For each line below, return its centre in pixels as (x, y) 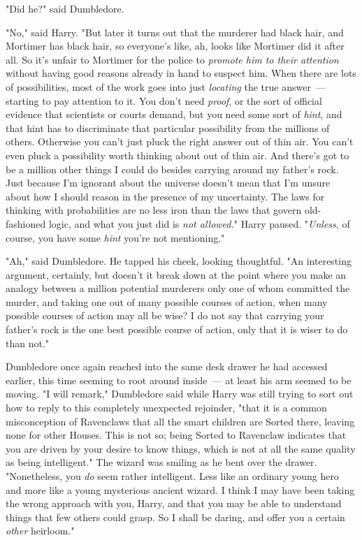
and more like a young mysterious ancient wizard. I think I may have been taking (180, 489)
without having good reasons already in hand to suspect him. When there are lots (181, 73)
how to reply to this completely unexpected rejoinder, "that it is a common (166, 408)
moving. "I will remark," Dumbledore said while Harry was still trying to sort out (180, 394)
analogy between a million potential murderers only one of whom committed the (178, 288)
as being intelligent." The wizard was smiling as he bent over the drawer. (161, 462)
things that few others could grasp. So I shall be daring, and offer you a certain (175, 517)
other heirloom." (40, 531)
